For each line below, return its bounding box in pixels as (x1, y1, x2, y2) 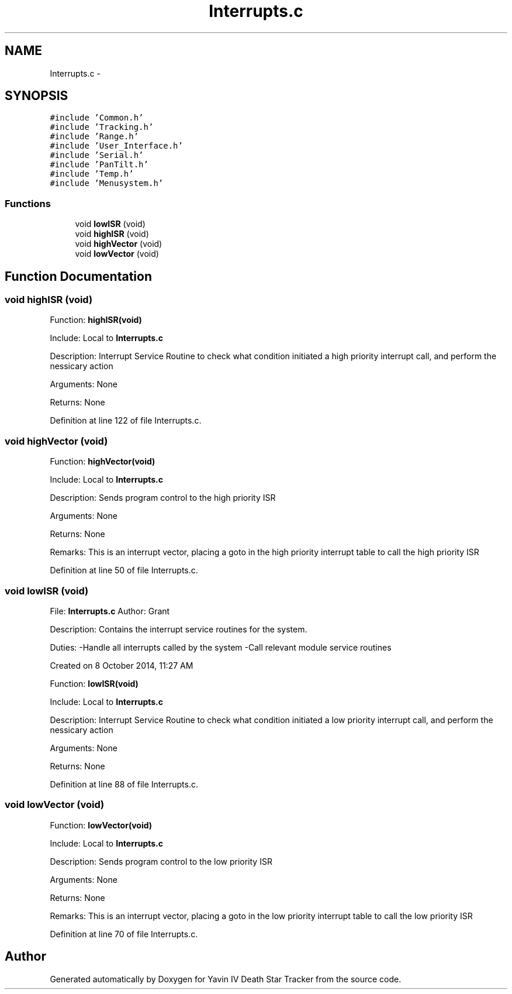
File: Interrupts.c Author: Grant (50, 606, 170, 616)
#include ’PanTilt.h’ (50, 160, 148, 170)
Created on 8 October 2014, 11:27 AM (50, 660, 193, 670)
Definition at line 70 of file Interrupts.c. (50, 928, 198, 939)
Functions (5, 197, 51, 209)
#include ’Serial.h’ (50, 150, 144, 160)
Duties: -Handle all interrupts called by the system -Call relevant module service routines (50, 642, 392, 652)
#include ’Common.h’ (50, 113, 144, 123)
